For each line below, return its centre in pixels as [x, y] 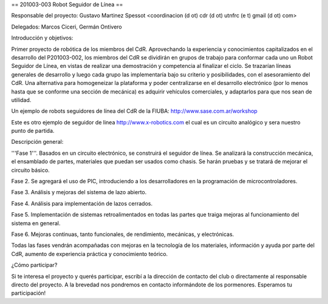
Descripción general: [37, 142]
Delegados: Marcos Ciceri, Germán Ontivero [67, 27]
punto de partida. [33, 131]
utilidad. [21, 100]
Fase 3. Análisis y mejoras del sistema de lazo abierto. [79, 192]
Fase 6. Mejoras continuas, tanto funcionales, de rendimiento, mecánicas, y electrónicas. [123, 234]
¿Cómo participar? [34, 265]
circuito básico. [30, 170]
